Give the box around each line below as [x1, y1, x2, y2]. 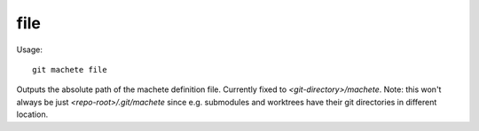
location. [16, 109, 49, 119]
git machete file [32, 65, 107, 74]
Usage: [16, 44, 43, 55]
